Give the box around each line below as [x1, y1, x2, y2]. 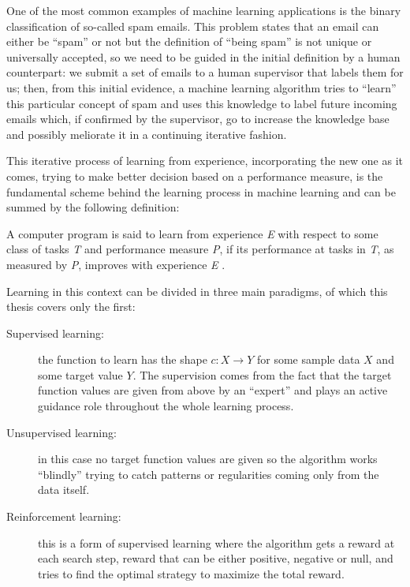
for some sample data [256, 351, 360, 368]
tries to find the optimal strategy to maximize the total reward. [38, 565, 345, 581]
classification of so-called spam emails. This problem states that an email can [6, 17, 379, 34]
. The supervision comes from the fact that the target [132, 366, 392, 383]
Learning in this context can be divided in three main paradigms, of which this [6, 282, 388, 299]
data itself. [38, 481, 90, 498]
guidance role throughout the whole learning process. [38, 398, 294, 414]
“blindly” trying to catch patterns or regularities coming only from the [38, 465, 379, 482]
